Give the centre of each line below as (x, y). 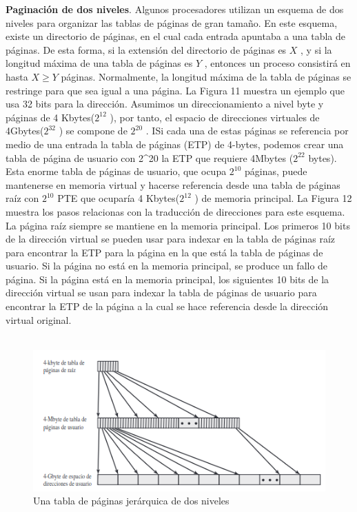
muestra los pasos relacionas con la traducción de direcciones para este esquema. (175, 211)
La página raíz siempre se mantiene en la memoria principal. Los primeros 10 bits (178, 225)
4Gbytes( (25, 131)
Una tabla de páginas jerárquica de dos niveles (131, 501)
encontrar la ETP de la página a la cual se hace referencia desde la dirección (167, 306)
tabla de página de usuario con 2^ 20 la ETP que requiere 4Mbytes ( (150, 157)
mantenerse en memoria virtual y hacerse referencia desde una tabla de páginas (173, 184)
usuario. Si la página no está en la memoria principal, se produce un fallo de (167, 266)
